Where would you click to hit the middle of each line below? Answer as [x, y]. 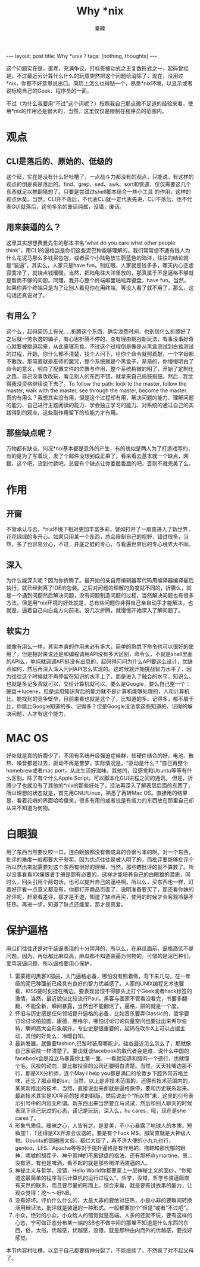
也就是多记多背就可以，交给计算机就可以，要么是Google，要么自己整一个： [99, 684]
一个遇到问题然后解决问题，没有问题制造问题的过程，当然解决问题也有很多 [102, 596]
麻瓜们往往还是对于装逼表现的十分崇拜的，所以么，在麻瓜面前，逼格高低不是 [100, 948]
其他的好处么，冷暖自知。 [57, 1036]
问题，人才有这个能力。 [40, 714]
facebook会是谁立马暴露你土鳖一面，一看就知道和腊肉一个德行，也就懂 [102, 1058]
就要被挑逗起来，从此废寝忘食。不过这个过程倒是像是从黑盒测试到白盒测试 [102, 346]
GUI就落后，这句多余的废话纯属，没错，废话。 [68, 206]
